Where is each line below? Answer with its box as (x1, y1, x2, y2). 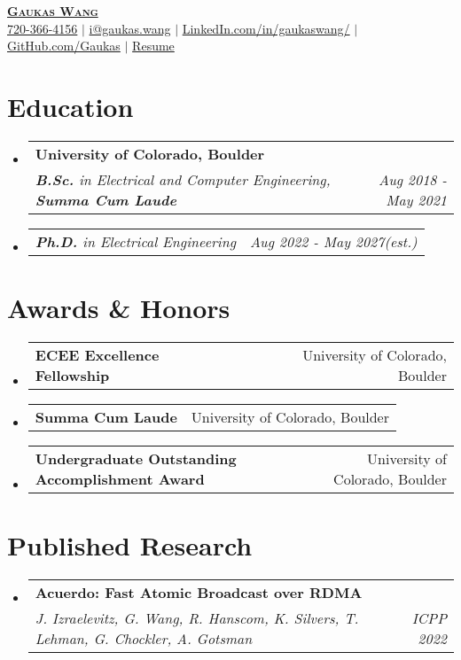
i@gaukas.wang (89, 19, 171, 37)
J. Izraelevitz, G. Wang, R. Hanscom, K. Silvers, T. (35, 608, 359, 629)
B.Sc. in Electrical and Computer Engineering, (35, 168, 331, 190)
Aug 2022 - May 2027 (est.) (250, 230, 418, 252)
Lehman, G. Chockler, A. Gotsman (35, 628, 253, 649)
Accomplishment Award (35, 469, 205, 490)
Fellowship (35, 365, 110, 386)
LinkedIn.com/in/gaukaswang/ (182, 19, 350, 37)
